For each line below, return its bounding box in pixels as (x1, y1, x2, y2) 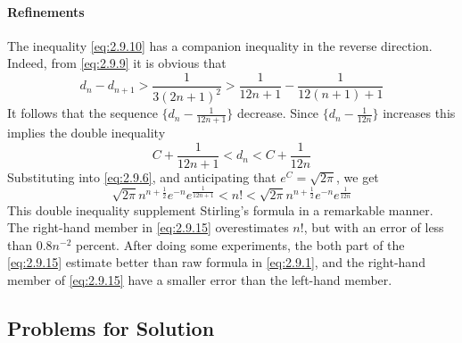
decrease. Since (236, 104, 319, 122)
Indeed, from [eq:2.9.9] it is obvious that (7, 54, 227, 72)
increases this (383, 104, 456, 122)
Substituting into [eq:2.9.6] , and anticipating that (7, 167, 276, 186)
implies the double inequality (7, 123, 166, 142)
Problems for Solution (7, 314, 215, 341)
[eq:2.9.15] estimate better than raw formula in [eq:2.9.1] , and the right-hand (7, 253, 425, 272)
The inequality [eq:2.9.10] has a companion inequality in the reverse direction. (7, 36, 433, 54)
